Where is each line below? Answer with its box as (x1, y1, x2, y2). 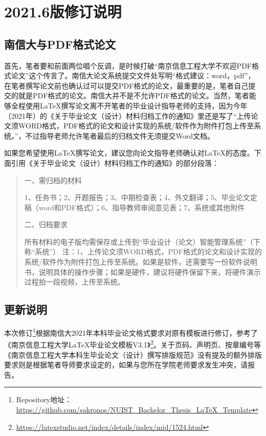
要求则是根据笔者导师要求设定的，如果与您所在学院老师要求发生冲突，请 (4, 359, 248, 370)
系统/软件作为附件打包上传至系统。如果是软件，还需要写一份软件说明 (24, 256, 257, 267)
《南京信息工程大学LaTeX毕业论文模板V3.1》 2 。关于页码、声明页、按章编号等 (4, 338, 261, 350)
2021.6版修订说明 (4, 1, 122, 22)
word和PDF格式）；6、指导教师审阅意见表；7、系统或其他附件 (38, 202, 245, 212)
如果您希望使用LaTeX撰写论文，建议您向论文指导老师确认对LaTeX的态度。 (4, 147, 254, 158)
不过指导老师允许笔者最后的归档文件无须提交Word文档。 (25, 130, 215, 141)
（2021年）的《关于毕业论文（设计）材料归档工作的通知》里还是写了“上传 (4, 110, 251, 121)
